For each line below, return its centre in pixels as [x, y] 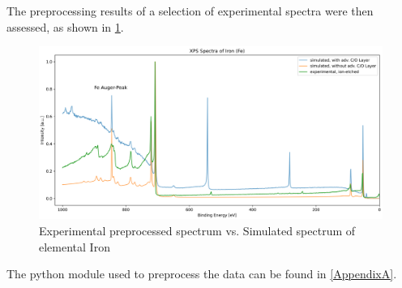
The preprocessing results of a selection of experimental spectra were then [190, 11]
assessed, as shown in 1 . [65, 26]
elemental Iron [75, 246]
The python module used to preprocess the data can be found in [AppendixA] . [202, 274]
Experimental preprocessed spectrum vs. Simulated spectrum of [197, 231]
